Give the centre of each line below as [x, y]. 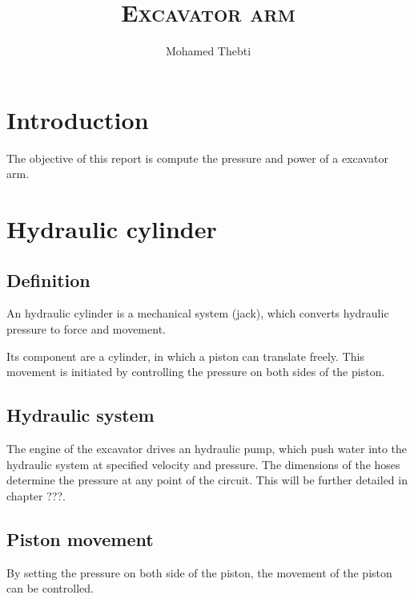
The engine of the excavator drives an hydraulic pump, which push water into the [207, 448]
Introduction [78, 119]
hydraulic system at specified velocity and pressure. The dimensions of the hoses [203, 464]
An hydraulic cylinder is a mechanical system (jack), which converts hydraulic [198, 313]
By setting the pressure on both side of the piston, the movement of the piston [199, 572]
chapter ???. [36, 495]
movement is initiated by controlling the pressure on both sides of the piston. [196, 372]
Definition [48, 279]
